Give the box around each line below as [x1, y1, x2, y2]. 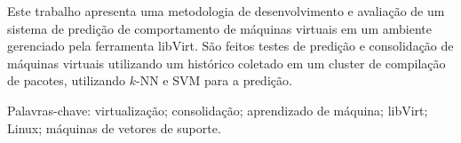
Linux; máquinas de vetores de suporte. [7, 118, 221, 137]
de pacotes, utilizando [7, 71, 126, 90]
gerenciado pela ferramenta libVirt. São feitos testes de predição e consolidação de [7, 36, 454, 55]
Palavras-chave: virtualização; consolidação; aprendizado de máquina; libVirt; [7, 100, 428, 119]
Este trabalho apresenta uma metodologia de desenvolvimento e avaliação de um [7, 2, 445, 20]
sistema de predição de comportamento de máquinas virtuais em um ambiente [7, 19, 432, 37]
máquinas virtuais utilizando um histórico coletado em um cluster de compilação [7, 53, 446, 72]
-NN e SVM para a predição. [136, 71, 292, 90]
